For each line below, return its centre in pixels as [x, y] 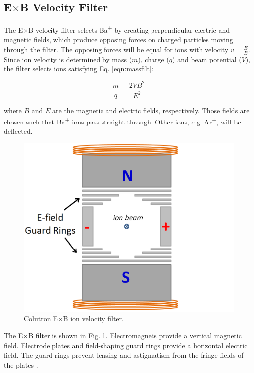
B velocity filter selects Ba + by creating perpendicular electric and [129, 29]
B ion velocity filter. [93, 319]
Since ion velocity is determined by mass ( [68, 59]
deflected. [18, 131]
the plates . [21, 364]
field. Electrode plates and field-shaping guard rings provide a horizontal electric [126, 345]
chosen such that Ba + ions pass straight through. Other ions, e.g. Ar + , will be [123, 121]
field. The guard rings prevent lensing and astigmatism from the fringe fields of [124, 355]
